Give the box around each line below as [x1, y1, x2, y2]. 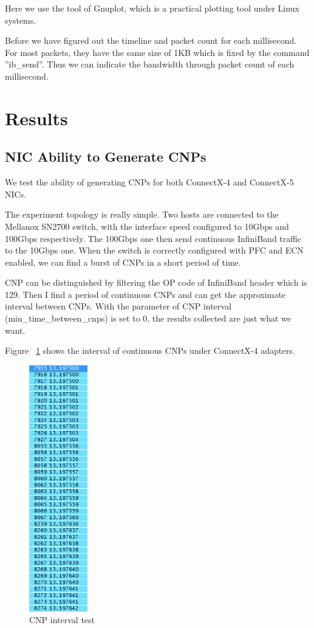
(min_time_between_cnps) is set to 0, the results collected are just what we [5, 312, 292, 325]
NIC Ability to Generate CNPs [5, 147, 206, 166]
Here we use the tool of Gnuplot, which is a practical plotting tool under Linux [5, 2, 299, 14]
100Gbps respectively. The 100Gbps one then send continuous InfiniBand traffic [5, 232, 302, 244]
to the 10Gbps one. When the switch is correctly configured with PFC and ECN [5, 244, 304, 257]
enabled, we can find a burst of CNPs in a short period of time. [5, 255, 241, 268]
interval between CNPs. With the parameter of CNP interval [5, 300, 231, 312]
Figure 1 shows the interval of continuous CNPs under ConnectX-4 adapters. [5, 344, 295, 357]
